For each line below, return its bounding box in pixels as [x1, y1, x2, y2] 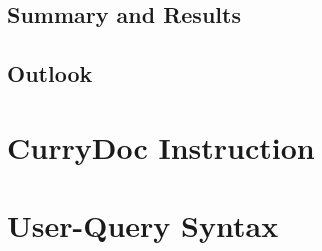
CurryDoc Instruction [7, 126, 315, 167]
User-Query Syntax [7, 205, 279, 246]
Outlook [7, 58, 93, 89]
